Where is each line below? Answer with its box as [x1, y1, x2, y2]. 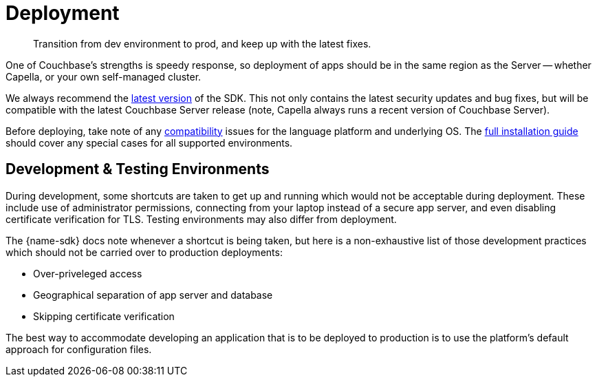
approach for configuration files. [6, 343, 152, 355]
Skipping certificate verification [33, 310, 175, 322]
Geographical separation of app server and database [33, 288, 273, 301]
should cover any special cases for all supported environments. [6, 136, 293, 149]
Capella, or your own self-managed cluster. [6, 70, 202, 83]
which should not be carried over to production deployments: [6, 246, 283, 258]
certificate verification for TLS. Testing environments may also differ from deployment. [6, 213, 397, 225]
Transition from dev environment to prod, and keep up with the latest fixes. [33, 37, 371, 50]
